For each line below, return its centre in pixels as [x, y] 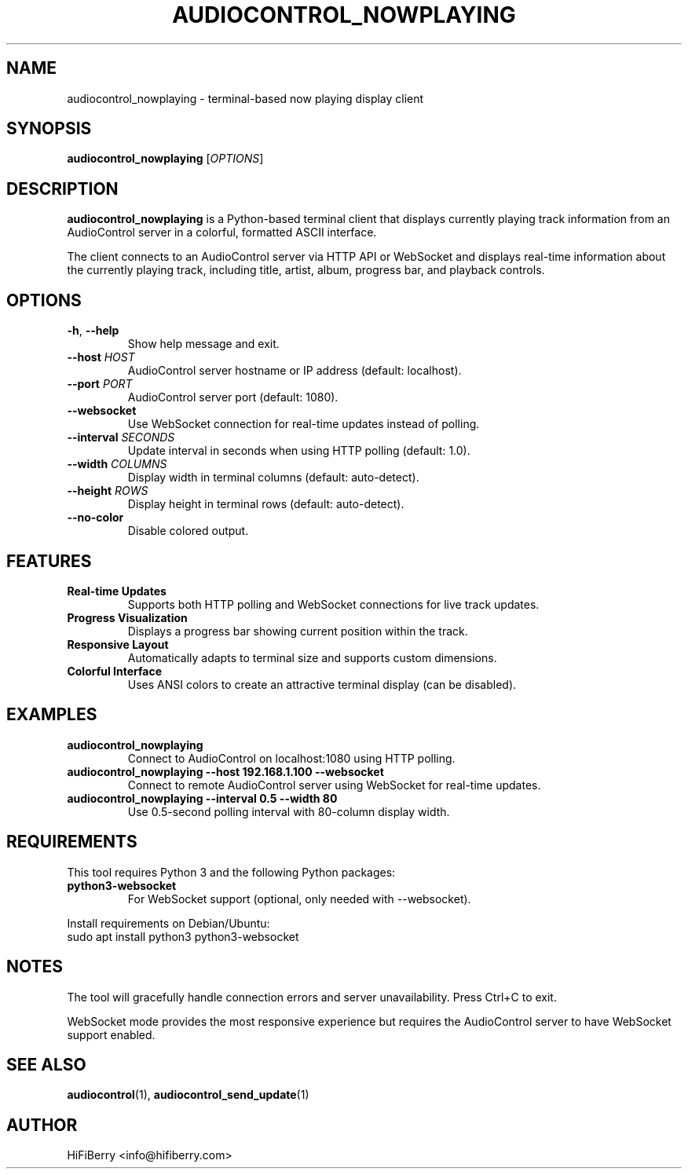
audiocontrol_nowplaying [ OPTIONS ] [165, 159]
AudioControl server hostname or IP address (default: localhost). [295, 371]
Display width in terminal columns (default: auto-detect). [273, 478]
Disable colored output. [188, 531]
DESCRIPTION [62, 189]
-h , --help [93, 331]
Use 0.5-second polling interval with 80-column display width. [289, 811]
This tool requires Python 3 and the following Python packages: [231, 872]
